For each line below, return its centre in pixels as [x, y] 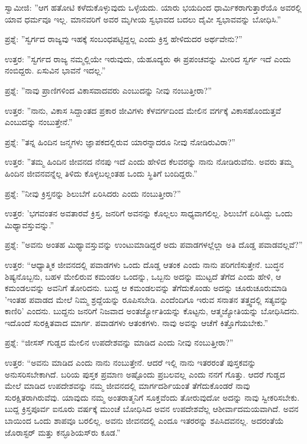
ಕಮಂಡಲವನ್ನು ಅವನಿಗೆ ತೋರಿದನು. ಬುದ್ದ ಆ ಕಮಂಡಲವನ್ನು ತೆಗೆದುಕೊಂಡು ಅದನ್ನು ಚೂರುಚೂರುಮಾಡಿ [146, 288]
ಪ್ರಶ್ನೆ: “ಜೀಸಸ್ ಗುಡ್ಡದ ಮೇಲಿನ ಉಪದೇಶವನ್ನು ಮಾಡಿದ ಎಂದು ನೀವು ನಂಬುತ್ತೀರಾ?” [119, 342]
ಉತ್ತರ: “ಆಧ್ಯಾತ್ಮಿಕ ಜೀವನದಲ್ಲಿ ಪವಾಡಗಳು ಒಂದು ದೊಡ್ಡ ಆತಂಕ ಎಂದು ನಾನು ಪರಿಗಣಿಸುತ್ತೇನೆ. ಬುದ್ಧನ [144, 264]
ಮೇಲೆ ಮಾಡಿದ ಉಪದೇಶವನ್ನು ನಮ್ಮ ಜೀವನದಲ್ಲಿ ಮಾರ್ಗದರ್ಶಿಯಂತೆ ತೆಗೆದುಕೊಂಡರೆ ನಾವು [127, 386]
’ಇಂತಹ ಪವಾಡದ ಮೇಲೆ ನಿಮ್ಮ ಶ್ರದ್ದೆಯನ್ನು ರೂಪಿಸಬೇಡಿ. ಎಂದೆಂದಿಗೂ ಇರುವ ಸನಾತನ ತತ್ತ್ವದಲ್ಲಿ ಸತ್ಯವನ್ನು [147, 299]
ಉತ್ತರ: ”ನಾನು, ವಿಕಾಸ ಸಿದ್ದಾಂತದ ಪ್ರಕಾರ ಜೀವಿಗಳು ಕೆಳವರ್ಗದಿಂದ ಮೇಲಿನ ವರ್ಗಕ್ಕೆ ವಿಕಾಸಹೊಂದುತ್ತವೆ [143, 110]
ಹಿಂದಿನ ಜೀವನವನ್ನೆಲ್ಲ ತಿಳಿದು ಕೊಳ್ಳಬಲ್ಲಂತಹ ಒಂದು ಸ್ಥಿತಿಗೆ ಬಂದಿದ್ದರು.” [101, 173]
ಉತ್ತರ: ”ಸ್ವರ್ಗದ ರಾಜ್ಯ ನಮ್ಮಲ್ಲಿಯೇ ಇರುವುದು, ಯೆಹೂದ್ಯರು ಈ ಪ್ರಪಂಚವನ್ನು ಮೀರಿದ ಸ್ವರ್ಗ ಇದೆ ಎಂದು [148, 58]
